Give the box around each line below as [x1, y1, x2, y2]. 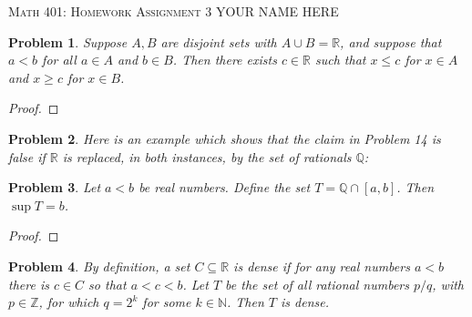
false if [8, 147, 46, 166]
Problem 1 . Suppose [8, 32, 128, 51]
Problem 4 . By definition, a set [8, 256, 190, 275]
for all [42, 50, 77, 69]
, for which [38, 292, 99, 312]
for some [142, 292, 191, 312]
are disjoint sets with [160, 32, 277, 51]
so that [88, 274, 127, 293]
